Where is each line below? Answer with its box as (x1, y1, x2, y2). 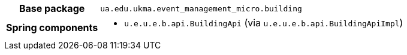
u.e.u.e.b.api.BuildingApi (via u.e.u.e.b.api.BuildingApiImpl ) (124, 17, 403, 29)
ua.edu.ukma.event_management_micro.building (100, 4, 302, 13)
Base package (19, 2, 85, 14)
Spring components (6, 22, 98, 33)
